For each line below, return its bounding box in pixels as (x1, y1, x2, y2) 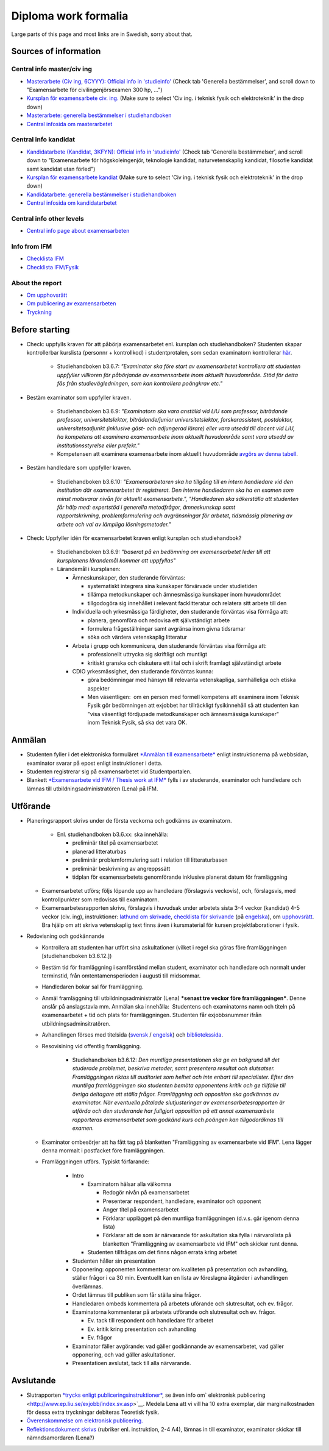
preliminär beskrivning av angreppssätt (72, 865, 171, 872)
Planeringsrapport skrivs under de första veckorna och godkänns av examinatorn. (26, 817, 232, 824)
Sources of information (11, 46, 101, 57)
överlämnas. (72, 1283, 104, 1290)
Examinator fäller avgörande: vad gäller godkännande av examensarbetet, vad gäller (72, 1343, 285, 1350)
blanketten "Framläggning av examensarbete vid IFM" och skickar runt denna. (102, 1240, 299, 1247)
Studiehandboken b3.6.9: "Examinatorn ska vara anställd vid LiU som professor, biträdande (57, 407, 288, 414)
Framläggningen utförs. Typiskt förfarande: (41, 1158, 150, 1165)
